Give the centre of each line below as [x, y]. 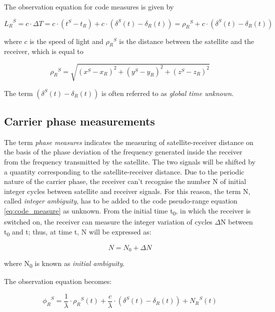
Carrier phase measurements [79, 121]
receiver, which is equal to [44, 51]
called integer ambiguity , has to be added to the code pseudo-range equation [121, 201]
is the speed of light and [66, 41]
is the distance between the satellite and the [187, 41]
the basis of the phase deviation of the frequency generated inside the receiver [123, 152]
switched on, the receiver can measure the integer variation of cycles [108, 222]
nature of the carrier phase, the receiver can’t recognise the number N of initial [125, 181]
